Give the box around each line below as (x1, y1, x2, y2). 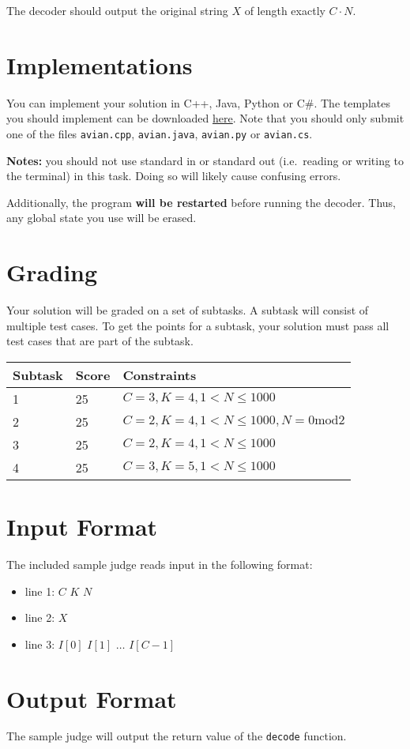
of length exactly (244, 2, 325, 18)
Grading (6, 256, 98, 288)
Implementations (6, 48, 193, 81)
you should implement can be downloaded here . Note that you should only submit (6, 110, 404, 126)
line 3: (24, 635, 55, 652)
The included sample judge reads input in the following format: (6, 555, 313, 572)
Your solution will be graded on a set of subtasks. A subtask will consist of (6, 302, 369, 318)
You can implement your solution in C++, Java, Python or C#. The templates (6, 94, 390, 111)
